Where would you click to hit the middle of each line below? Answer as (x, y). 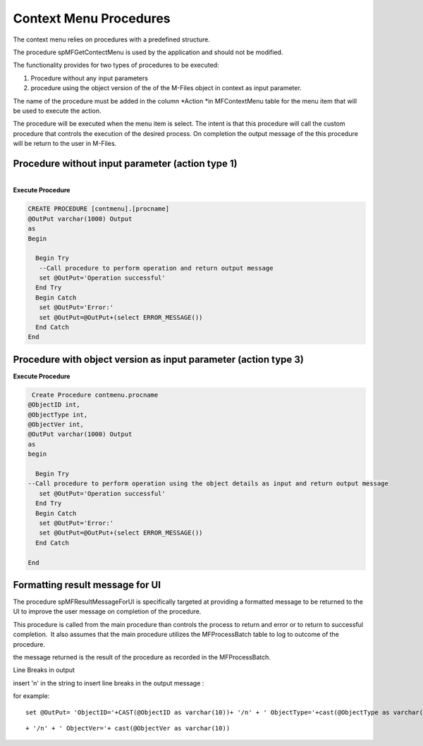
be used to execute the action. (57, 111)
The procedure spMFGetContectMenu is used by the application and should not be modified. (148, 52)
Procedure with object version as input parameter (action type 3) (159, 359)
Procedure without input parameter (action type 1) (125, 163)
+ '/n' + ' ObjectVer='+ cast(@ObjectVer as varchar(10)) (128, 728)
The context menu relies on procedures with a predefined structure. (112, 39)
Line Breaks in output (44, 670)
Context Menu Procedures (92, 18)
